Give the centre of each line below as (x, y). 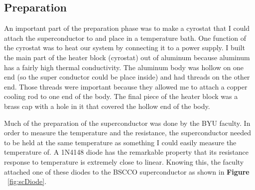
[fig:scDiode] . (27, 181)
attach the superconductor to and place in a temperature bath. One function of (125, 38)
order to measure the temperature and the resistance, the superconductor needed (128, 133)
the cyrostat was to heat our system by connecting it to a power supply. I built (125, 47)
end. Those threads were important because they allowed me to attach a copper (126, 86)
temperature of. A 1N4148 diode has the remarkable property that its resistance (126, 152)
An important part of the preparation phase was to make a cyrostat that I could (127, 28)
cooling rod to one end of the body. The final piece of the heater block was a (121, 96)
